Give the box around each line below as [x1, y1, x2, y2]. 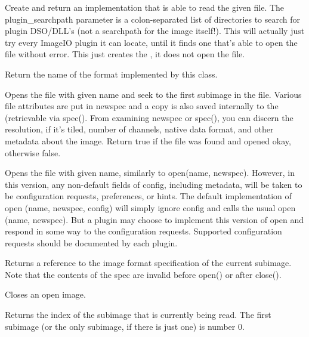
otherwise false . [5, 146, 61, 159]
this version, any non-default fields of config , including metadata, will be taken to [5, 178, 302, 190]
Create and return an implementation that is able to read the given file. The [5, 1, 285, 13]
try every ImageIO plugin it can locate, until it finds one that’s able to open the [5, 36, 298, 48]
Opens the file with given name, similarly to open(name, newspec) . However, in [5, 166, 295, 179]
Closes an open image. [5, 288, 86, 301]
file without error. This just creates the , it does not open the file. [5, 48, 245, 60]
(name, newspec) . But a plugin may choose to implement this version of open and [5, 213, 304, 225]
